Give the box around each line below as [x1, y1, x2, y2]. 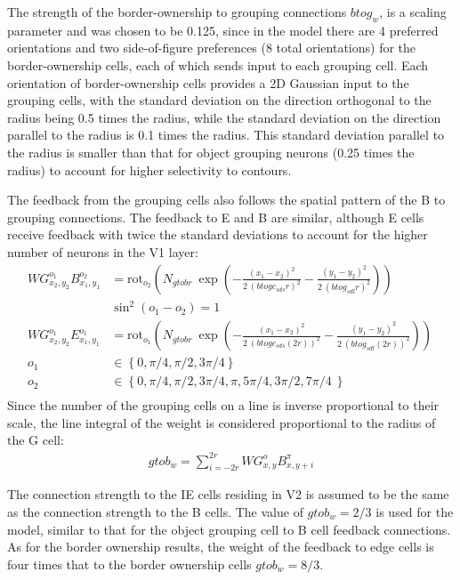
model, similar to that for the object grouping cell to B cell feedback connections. [7, 520, 451, 538]
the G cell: [7, 431, 64, 449]
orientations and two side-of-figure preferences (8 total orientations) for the [7, 38, 416, 57]
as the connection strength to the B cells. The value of [7, 502, 303, 520]
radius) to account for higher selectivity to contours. [7, 160, 292, 179]
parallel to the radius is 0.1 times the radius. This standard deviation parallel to [7, 125, 445, 144]
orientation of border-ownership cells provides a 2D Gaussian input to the [7, 73, 409, 92]
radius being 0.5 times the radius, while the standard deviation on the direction [7, 108, 441, 126]
